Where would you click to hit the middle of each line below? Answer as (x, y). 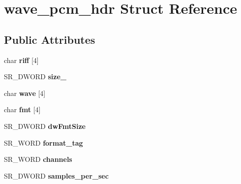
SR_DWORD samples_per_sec (56, 175)
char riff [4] (21, 60)
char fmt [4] (22, 109)
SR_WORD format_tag (44, 142)
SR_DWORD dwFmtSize (45, 126)
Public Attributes (50, 39)
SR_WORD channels (38, 159)
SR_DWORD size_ (35, 77)
